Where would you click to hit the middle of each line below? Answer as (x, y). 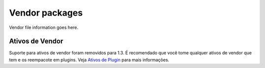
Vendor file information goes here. (44, 27)
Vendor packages (46, 13)
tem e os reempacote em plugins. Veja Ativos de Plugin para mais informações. (89, 60)
